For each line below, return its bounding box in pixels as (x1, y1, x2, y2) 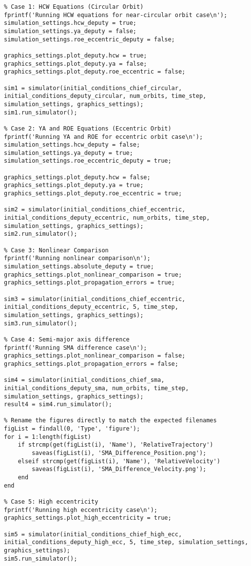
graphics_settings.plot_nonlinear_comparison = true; (4, 271, 182, 278)
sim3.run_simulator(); (4, 320, 77, 327)
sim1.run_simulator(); (4, 109, 77, 116)
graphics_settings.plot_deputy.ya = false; (4, 60, 147, 67)
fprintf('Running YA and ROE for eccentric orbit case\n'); (4, 133, 203, 140)
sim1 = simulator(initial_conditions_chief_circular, (4, 84, 182, 92)
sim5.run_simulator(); (4, 555, 77, 562)
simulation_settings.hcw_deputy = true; (4, 19, 137, 27)
